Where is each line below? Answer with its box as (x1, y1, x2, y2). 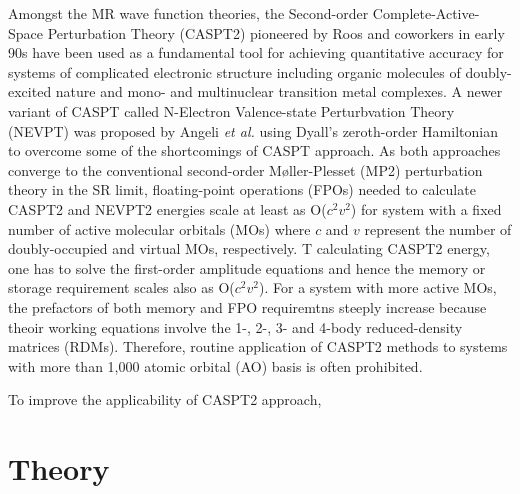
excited (8, 81, 52, 102)
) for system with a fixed (350, 198, 502, 219)
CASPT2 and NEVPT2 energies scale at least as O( (8, 198, 327, 219)
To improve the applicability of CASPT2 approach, (8, 389, 322, 410)
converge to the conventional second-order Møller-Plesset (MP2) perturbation (8, 159, 483, 180)
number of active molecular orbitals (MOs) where (8, 218, 311, 239)
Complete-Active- (372, 3, 480, 23)
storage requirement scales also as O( (8, 277, 235, 298)
